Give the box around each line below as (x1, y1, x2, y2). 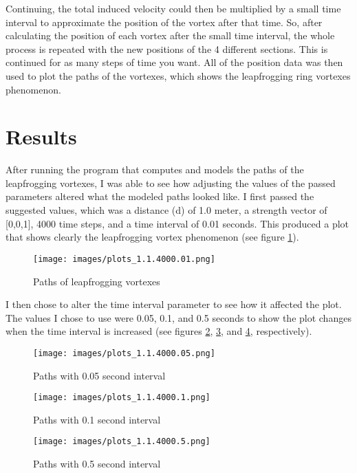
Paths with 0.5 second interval (33, 456, 161, 471)
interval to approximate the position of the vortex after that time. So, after (6, 14, 323, 29)
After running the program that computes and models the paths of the (6, 162, 304, 177)
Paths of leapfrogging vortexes (33, 274, 160, 288)
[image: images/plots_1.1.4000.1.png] (33, 393, 210, 403)
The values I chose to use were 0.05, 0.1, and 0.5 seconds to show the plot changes (6, 310, 351, 324)
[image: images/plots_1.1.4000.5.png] (33, 437, 210, 447)
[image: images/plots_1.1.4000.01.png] (33, 254, 215, 264)
